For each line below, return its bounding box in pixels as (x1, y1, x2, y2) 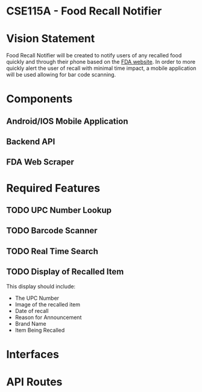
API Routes (6, 375, 63, 389)
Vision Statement (6, 32, 95, 46)
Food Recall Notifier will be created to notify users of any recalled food (6, 52, 182, 59)
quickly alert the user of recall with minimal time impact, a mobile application (6, 65, 197, 72)
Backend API (6, 137, 55, 147)
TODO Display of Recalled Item (6, 267, 124, 277)
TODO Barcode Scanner (6, 226, 98, 236)
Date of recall (14, 307, 49, 314)
